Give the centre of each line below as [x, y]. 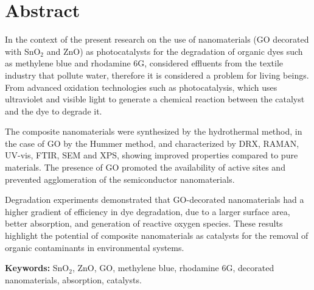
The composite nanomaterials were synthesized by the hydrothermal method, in [154, 131]
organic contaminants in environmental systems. [95, 247]
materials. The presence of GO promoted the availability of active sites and [145, 167]
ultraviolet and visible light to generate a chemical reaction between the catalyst [155, 99]
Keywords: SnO [37, 268]
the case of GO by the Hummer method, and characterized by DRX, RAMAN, [152, 143]
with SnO [23, 51]
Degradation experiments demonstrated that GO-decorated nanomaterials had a [155, 200]
